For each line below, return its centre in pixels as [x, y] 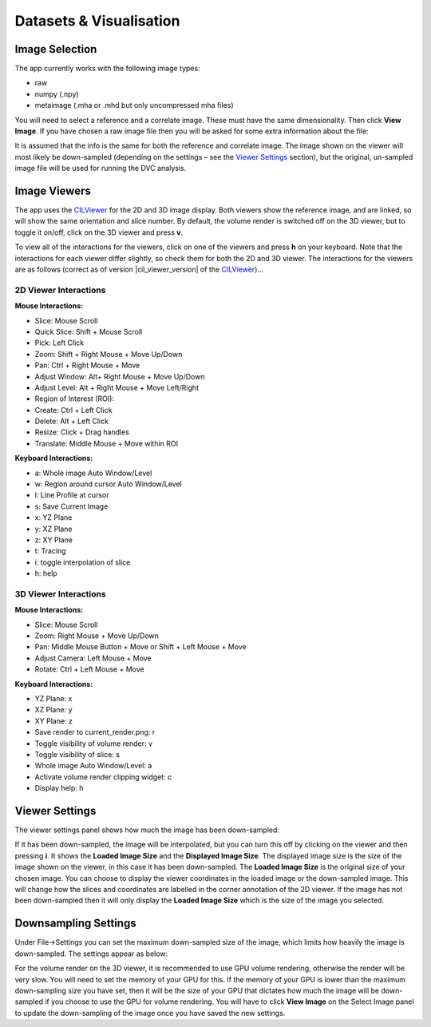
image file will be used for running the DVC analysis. [101, 169]
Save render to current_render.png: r [95, 732]
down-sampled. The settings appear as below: [91, 954]
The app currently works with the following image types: [107, 69]
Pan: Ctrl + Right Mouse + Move [87, 365]
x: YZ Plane [53, 517]
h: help [46, 573]
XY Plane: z [54, 721]
